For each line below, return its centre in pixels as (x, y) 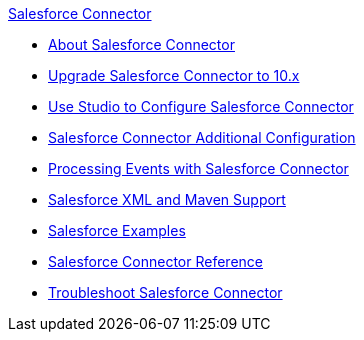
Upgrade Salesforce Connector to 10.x (174, 75)
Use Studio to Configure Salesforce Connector (201, 106)
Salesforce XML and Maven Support (167, 199)
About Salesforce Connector (141, 44)
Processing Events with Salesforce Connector (198, 168)
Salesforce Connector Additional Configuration (202, 137)
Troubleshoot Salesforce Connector (165, 292)
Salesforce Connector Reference (155, 261)
